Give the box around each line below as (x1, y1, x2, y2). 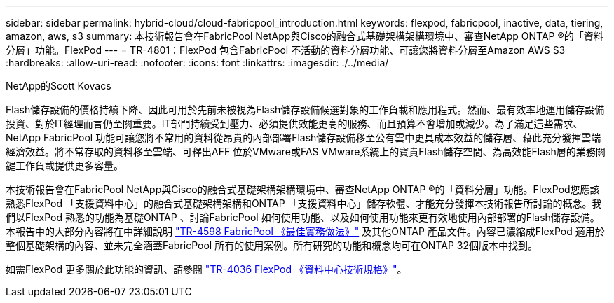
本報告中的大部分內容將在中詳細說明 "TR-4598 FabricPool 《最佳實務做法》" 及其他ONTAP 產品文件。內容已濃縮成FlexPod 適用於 (6, 225, 605, 237)
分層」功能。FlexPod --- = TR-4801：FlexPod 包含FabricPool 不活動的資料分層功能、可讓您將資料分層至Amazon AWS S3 (6, 44, 566, 56)
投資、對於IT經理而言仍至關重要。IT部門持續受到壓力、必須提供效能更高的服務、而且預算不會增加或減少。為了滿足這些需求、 (6, 118, 583, 129)
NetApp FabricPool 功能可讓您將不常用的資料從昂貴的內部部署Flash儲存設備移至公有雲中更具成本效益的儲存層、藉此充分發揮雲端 (6, 132, 601, 143)
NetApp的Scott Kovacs (6, 80, 111, 92)
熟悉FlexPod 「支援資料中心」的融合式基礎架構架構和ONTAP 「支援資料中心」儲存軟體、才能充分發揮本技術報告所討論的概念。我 (6, 197, 602, 209)
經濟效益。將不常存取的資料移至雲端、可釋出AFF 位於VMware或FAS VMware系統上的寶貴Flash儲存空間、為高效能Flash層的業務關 (6, 146, 606, 157)
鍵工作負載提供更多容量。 (6, 160, 123, 171)
